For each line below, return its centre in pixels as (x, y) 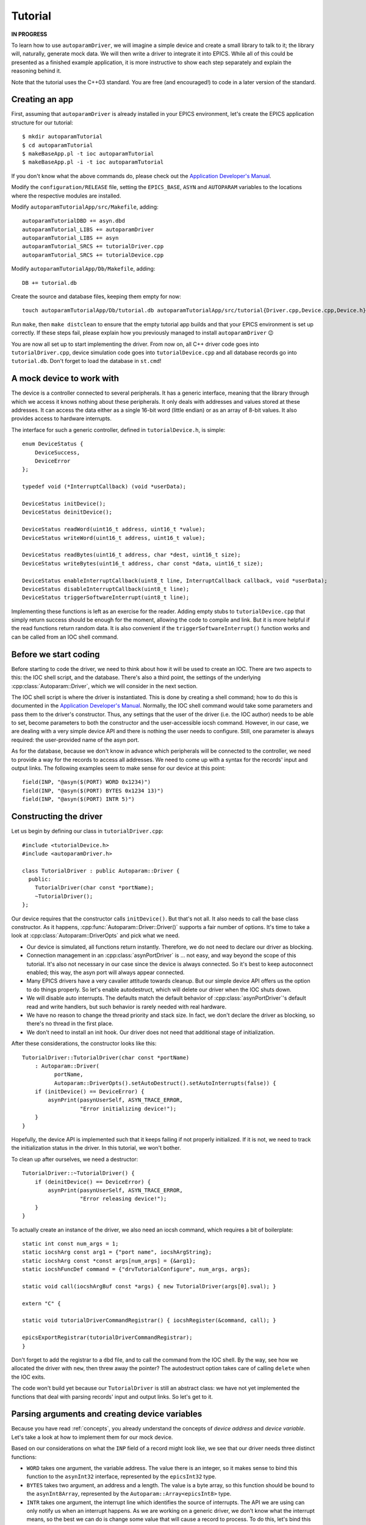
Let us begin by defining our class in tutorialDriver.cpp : (88, 831)
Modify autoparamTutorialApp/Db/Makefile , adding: (83, 269)
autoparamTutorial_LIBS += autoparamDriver (88, 229)
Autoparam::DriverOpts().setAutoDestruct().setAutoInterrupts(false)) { (165, 1083)
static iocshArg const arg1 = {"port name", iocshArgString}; (117, 1252)
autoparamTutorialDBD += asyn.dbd (74, 221)
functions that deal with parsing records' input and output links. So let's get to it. (112, 1396)
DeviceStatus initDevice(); (64, 504)
